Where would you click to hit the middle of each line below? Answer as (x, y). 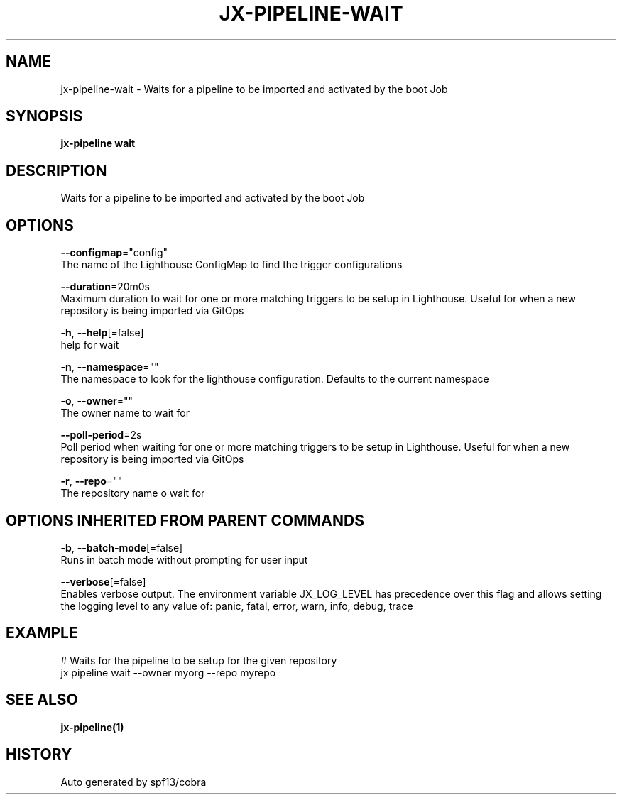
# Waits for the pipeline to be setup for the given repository (199, 660)
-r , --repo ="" (92, 481)
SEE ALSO (42, 700)
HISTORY (39, 755)
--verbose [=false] (103, 581)
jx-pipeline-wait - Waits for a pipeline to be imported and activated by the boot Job (254, 89)
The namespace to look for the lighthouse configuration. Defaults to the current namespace (275, 379)
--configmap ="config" (114, 253)
